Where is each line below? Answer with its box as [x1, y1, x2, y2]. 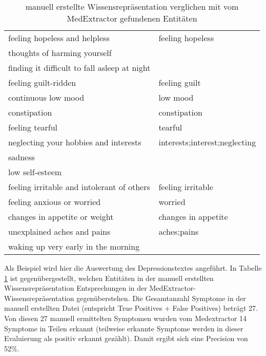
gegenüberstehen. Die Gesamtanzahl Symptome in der [76, 292, 246, 303]
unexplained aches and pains [8, 226, 111, 237]
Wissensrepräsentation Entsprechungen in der [4, 283, 147, 293]
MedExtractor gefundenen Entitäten [67, 12, 197, 24]
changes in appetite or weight [8, 211, 114, 222]
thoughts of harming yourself [8, 47, 112, 59]
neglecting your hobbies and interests [8, 136, 141, 148]
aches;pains [158, 226, 199, 237]
